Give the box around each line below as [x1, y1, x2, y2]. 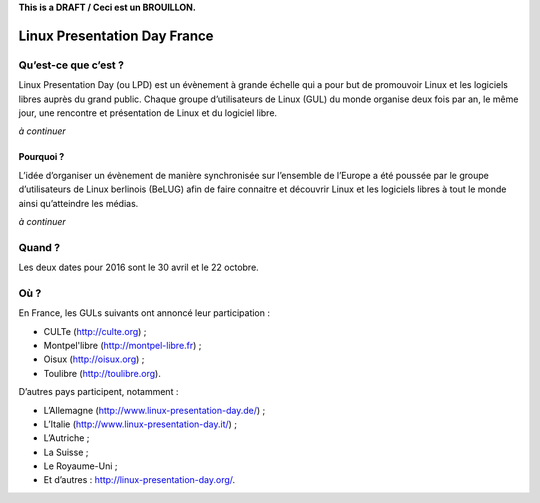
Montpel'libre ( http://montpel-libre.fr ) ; [43, 339, 202, 351]
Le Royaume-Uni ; [43, 460, 118, 472]
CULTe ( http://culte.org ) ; [43, 325, 147, 337]
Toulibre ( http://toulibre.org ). [43, 367, 162, 379]
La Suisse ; [43, 446, 89, 458]
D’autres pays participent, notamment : [18, 386, 179, 398]
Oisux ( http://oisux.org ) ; [43, 353, 145, 365]
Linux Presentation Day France [18, 27, 214, 44]
